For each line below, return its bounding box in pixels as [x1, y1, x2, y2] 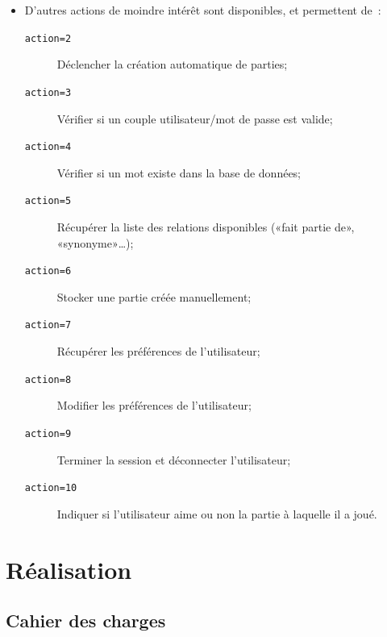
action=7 [24, 319, 72, 331]
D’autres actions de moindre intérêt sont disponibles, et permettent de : [24, 2, 381, 18]
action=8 [24, 373, 72, 385]
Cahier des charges [6, 608, 166, 633]
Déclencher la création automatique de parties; [56, 56, 288, 73]
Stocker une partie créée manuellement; [56, 288, 252, 305]
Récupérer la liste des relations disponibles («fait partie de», [56, 219, 355, 235]
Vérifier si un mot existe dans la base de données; [56, 164, 301, 181]
